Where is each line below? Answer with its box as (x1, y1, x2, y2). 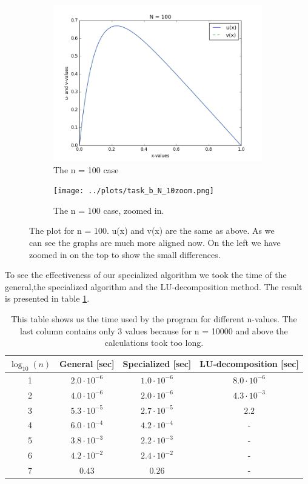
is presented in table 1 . (5, 292, 90, 305)
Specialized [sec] (122, 357, 192, 370)
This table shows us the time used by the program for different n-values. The (11, 313, 297, 325)
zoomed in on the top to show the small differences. (29, 248, 221, 260)
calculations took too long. (104, 336, 204, 349)
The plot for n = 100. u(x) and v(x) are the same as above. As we (29, 224, 275, 237)
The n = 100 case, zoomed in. (53, 204, 164, 216)
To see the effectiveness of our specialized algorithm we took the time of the (5, 268, 287, 281)
